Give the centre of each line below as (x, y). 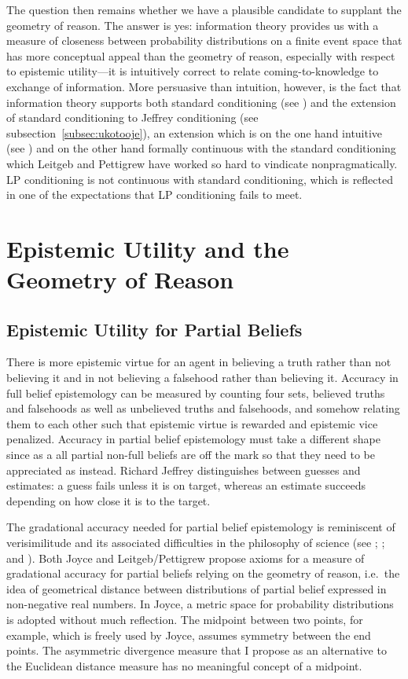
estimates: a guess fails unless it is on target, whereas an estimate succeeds (186, 485)
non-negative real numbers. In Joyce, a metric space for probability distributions (200, 604)
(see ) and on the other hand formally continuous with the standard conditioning (201, 148)
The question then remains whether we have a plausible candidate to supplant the (204, 9)
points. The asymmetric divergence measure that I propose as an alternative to (197, 650)
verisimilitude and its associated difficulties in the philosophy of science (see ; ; (196, 543)
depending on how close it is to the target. (108, 500)
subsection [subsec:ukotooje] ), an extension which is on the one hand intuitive (195, 132)
